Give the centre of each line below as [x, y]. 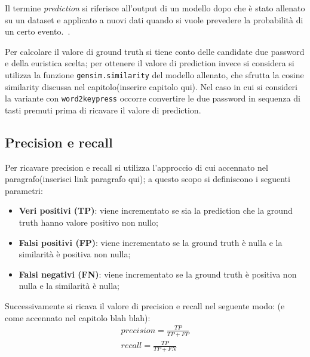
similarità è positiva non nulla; [75, 254]
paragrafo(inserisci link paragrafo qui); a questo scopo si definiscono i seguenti [148, 179]
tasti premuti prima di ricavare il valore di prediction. [103, 110]
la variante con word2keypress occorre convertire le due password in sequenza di [153, 98]
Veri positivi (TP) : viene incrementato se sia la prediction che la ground [156, 210]
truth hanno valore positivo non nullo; [88, 222]
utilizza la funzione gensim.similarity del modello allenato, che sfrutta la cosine [154, 74]
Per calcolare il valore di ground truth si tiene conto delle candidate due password [155, 51]
